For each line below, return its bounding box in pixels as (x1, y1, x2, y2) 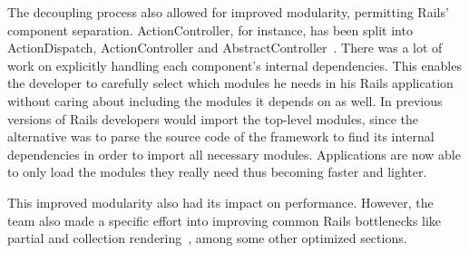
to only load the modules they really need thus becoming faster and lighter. (7, 162, 427, 181)
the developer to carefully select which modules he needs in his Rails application (7, 73, 454, 92)
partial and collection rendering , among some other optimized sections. (7, 229, 407, 248)
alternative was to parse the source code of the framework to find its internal (7, 127, 435, 146)
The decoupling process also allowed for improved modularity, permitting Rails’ (7, 3, 449, 21)
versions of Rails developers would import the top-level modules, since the (7, 109, 419, 128)
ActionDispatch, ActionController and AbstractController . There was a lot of (7, 38, 443, 57)
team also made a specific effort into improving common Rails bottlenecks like (7, 210, 442, 229)
